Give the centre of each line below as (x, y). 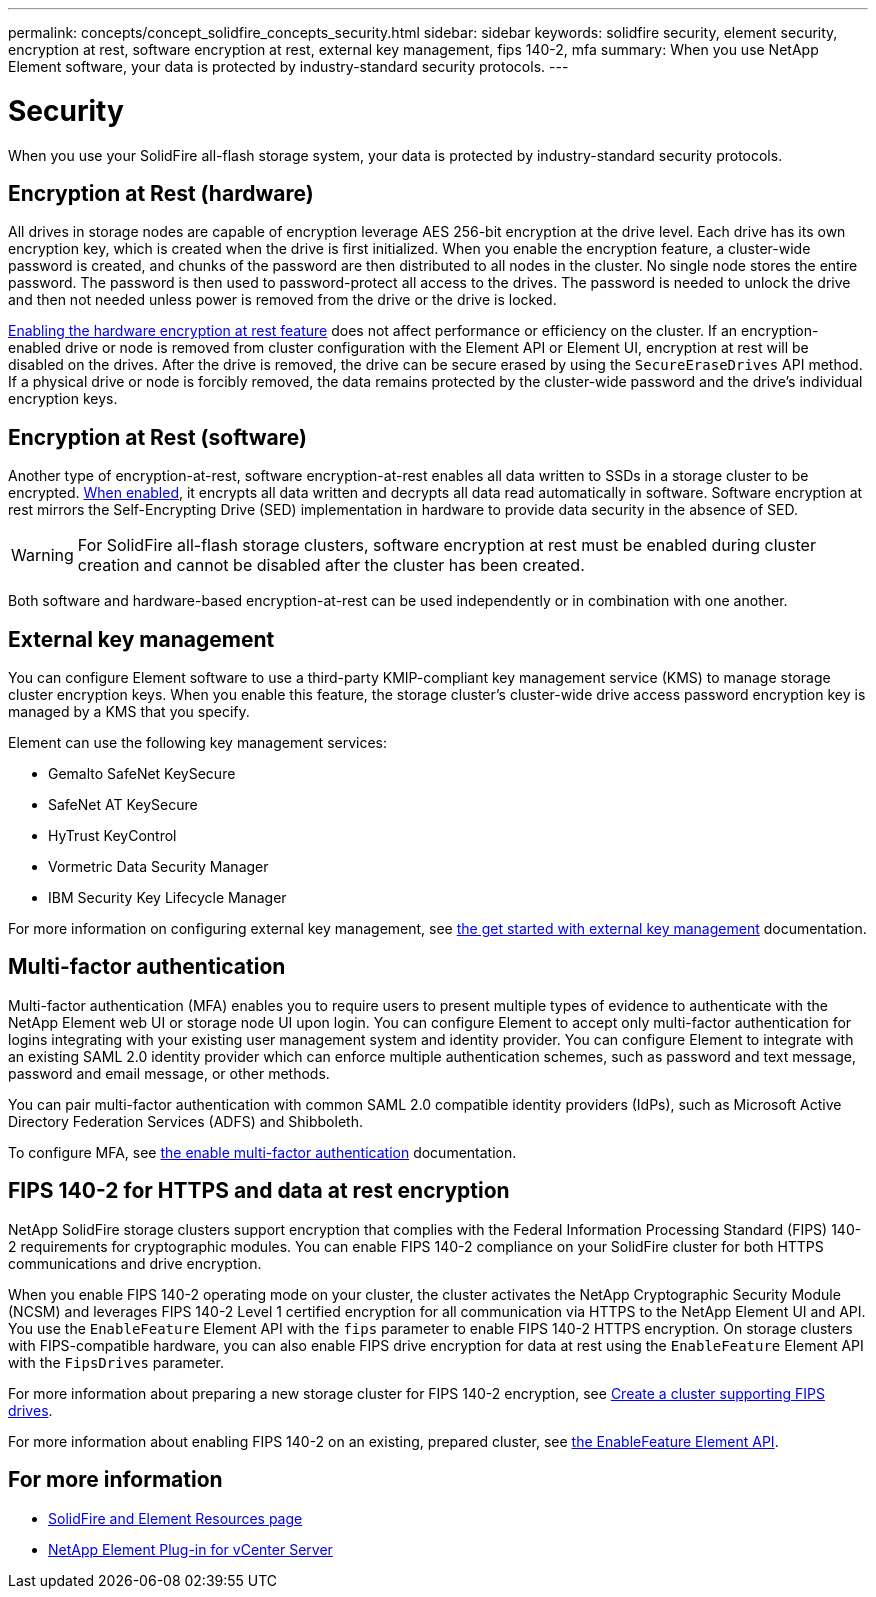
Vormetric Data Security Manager (158, 867)
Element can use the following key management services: (198, 743)
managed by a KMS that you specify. (129, 712)
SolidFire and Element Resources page (175, 1518)
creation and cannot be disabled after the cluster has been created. (331, 565)
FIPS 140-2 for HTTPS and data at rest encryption (259, 1191)
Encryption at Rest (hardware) (161, 193)
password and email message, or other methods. (169, 1073)
